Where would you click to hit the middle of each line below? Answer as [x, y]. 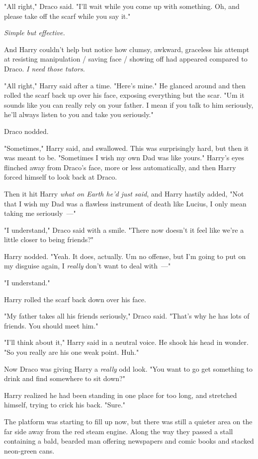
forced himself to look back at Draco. [61, 177]
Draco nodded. [26, 131]
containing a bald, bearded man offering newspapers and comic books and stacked [129, 441]
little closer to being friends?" [49, 239]
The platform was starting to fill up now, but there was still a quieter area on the [128, 421]
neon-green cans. [29, 450]
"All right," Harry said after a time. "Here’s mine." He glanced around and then [125, 85]
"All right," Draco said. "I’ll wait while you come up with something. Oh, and [122, 6]
